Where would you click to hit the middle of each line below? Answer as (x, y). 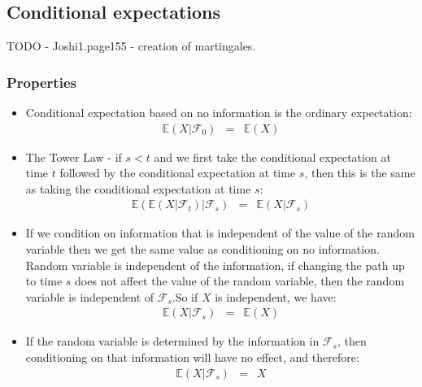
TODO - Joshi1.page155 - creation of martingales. (131, 46)
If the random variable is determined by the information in (172, 341)
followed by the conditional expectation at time (178, 173)
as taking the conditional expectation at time (138, 188)
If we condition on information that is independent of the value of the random (220, 233)
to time (44, 281)
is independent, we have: (276, 296)
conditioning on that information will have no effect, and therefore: (192, 357)
